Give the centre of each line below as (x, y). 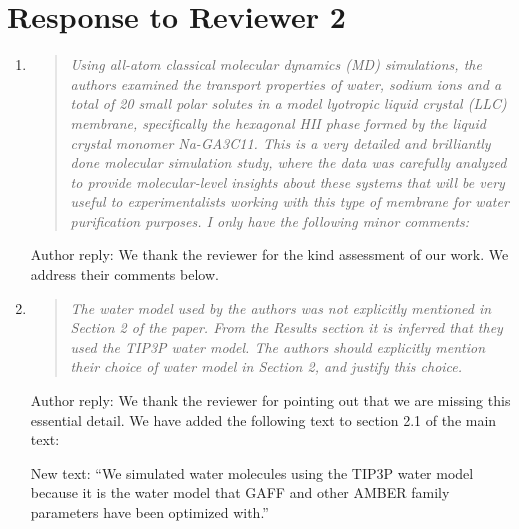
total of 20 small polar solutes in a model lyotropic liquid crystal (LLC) (288, 103)
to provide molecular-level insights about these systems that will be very (287, 181)
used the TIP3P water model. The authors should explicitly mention (278, 346)
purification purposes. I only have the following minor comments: (270, 220)
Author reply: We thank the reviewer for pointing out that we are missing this (270, 400)
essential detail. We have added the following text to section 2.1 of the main (263, 419)
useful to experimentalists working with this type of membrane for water (289, 201)
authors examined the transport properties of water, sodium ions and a (286, 83)
